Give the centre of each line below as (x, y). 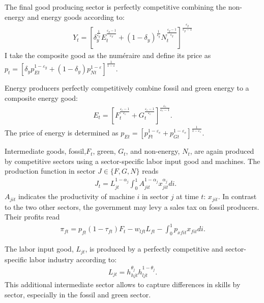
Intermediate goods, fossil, (46, 151)
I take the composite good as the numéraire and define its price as (108, 55)
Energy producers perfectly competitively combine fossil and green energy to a (127, 88)
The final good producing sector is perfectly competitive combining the (115, 7)
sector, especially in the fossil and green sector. (78, 294)
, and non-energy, (153, 151)
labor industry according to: (73, 259)
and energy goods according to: (76, 17)
